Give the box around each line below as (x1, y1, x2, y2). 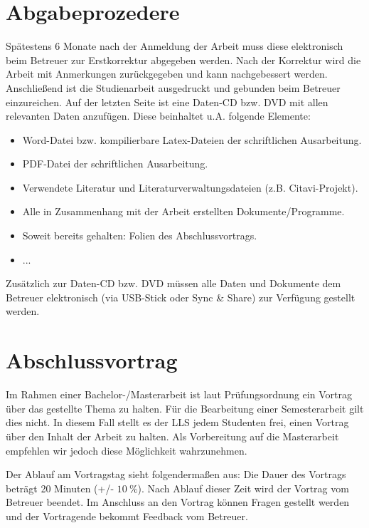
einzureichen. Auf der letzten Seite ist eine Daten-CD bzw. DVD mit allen (6, 94, 328, 109)
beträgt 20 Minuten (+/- (6, 480, 114, 495)
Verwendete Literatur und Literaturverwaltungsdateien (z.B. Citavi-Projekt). (22, 180, 358, 195)
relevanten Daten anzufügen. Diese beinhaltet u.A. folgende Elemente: (6, 108, 311, 123)
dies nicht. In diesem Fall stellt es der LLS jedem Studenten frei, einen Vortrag (6, 415, 349, 430)
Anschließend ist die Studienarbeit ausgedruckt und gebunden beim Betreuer (6, 80, 341, 95)
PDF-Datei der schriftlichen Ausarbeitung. (22, 156, 208, 171)
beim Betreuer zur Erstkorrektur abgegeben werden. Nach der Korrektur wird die (6, 52, 361, 67)
